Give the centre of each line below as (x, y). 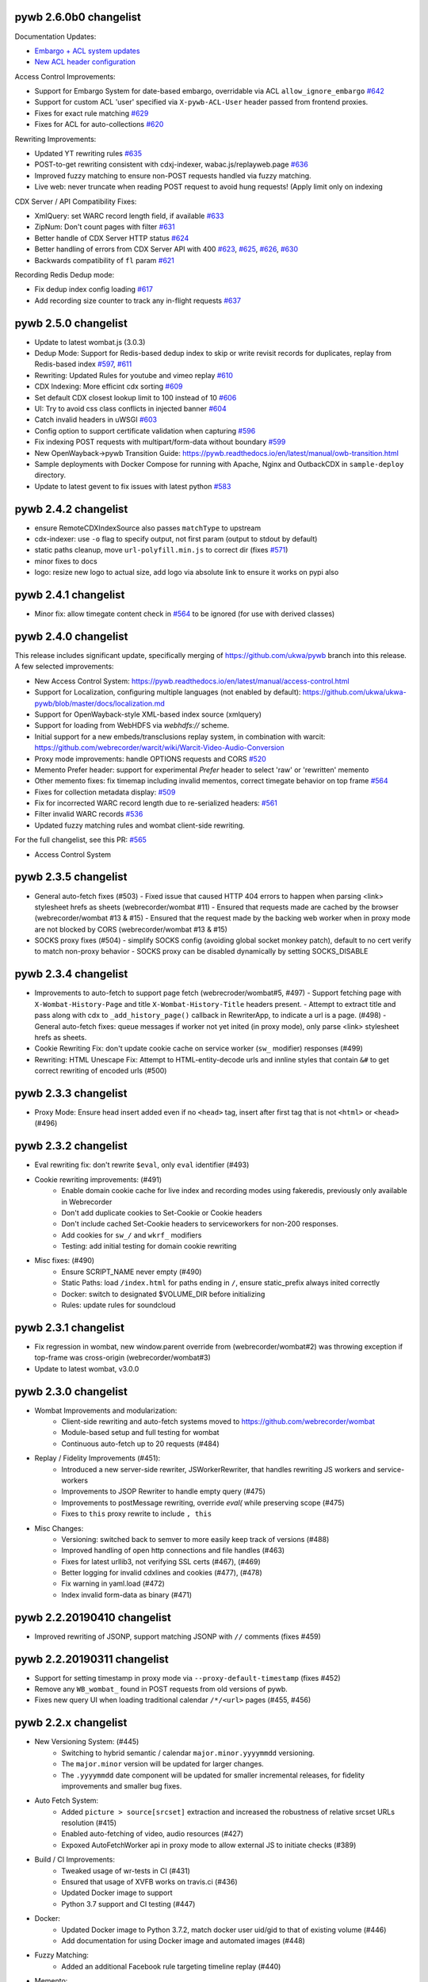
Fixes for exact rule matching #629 (92, 113)
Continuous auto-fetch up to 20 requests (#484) (140, 1444)
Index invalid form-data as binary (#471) (126, 1594)
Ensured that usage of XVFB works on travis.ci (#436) (149, 1882)
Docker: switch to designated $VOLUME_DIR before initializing (163, 1294)
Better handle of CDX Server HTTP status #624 (112, 238)
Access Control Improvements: (65, 76)
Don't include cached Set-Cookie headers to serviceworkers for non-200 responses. (200, 1224)
